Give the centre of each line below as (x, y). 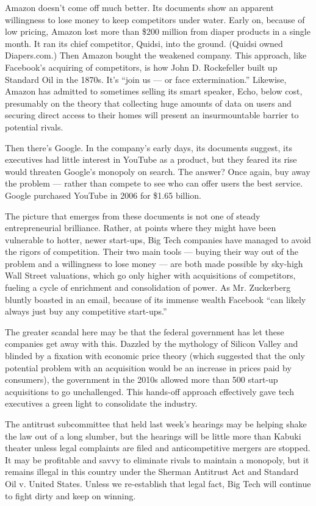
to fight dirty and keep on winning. (70, 495)
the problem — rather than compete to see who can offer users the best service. (154, 183)
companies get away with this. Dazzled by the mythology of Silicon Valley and (152, 344)
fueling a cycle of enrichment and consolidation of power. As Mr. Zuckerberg (148, 287)
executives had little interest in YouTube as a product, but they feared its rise (151, 159)
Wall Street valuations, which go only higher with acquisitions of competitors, (150, 275)
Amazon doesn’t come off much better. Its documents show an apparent (139, 7)
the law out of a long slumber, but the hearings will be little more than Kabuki (153, 436)
